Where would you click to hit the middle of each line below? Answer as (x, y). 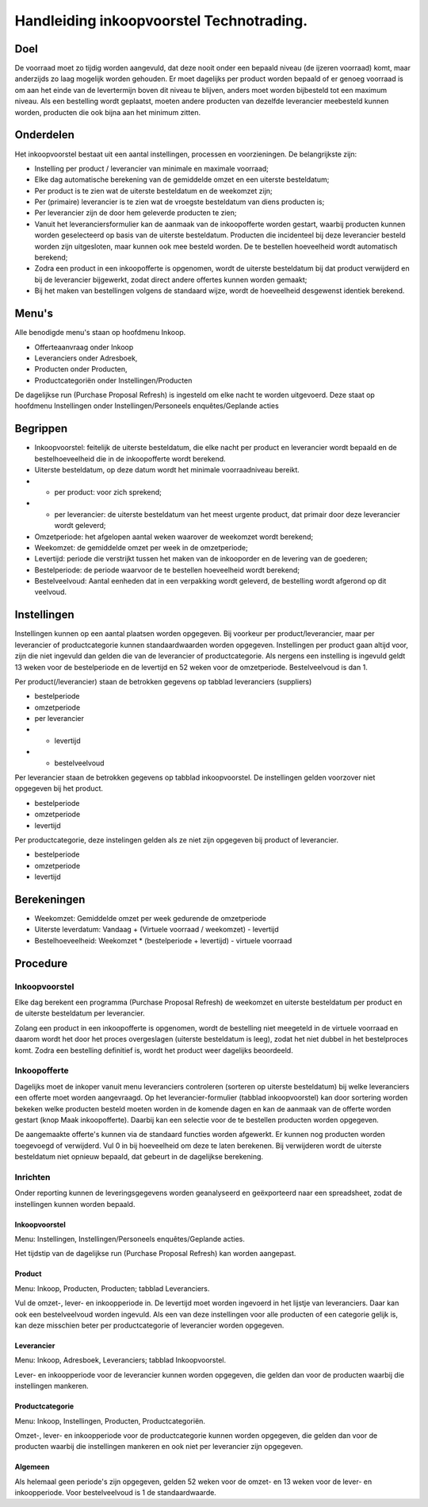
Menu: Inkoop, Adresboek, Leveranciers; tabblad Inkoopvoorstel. (120, 1360)
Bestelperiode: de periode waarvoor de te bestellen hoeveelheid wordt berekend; (167, 570)
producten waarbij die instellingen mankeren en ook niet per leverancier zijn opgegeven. (159, 1447)
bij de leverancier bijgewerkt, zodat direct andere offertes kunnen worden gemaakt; (171, 279)
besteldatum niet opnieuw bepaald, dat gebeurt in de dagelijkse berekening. (139, 1157)
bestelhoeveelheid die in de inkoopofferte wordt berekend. (130, 459)
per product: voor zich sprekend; (108, 491)
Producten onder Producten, (81, 369)
